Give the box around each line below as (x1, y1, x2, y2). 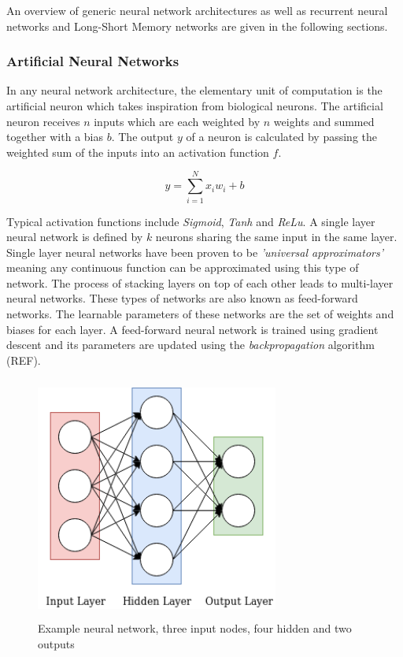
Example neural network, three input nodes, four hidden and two (38, 620, 352, 637)
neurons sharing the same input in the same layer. (155, 228, 397, 245)
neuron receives (6, 113, 80, 129)
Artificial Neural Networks (6, 51, 179, 71)
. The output (111, 128, 174, 145)
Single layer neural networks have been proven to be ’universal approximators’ (6, 243, 383, 260)
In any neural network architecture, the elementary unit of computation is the (6, 82, 383, 98)
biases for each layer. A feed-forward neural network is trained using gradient (6, 321, 379, 337)
